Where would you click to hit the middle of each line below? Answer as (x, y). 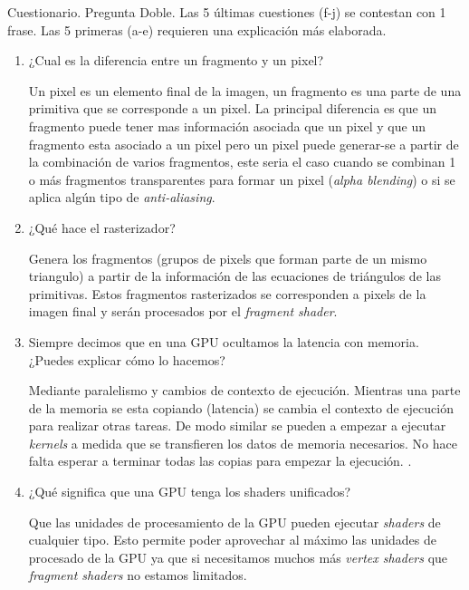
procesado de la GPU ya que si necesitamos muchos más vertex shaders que (238, 557)
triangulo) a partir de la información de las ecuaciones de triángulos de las (234, 276)
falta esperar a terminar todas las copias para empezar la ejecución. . (220, 461)
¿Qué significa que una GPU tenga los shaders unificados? (190, 492)
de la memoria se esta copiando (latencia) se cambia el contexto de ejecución (241, 407)
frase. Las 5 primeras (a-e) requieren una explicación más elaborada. (197, 29)
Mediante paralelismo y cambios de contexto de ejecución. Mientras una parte (244, 390)
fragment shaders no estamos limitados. (138, 575)
